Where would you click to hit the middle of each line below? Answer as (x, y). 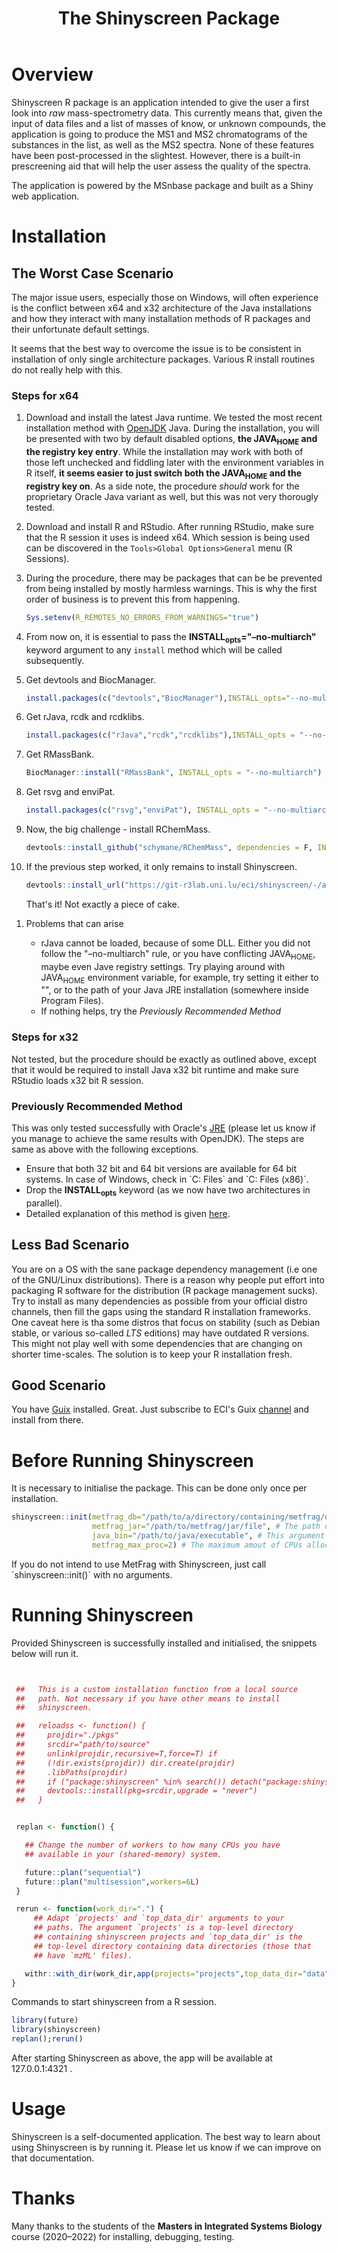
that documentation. (53, 2158)
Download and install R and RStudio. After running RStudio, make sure (169, 526)
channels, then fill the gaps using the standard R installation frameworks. (161, 1311)
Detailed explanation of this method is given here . (128, 1213)
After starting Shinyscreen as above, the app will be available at (142, 2058)
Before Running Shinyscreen (132, 1460)
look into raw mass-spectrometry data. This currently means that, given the (167, 113)
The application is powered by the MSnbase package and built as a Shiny (162, 185)
